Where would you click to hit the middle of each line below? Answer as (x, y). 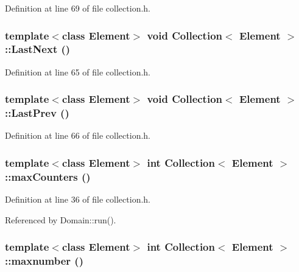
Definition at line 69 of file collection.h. (78, 8)
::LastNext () (38, 49)
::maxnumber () (44, 261)
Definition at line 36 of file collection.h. (78, 199)
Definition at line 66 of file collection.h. (78, 135)
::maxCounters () (48, 176)
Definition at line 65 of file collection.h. (78, 71)
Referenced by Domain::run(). (61, 219)
